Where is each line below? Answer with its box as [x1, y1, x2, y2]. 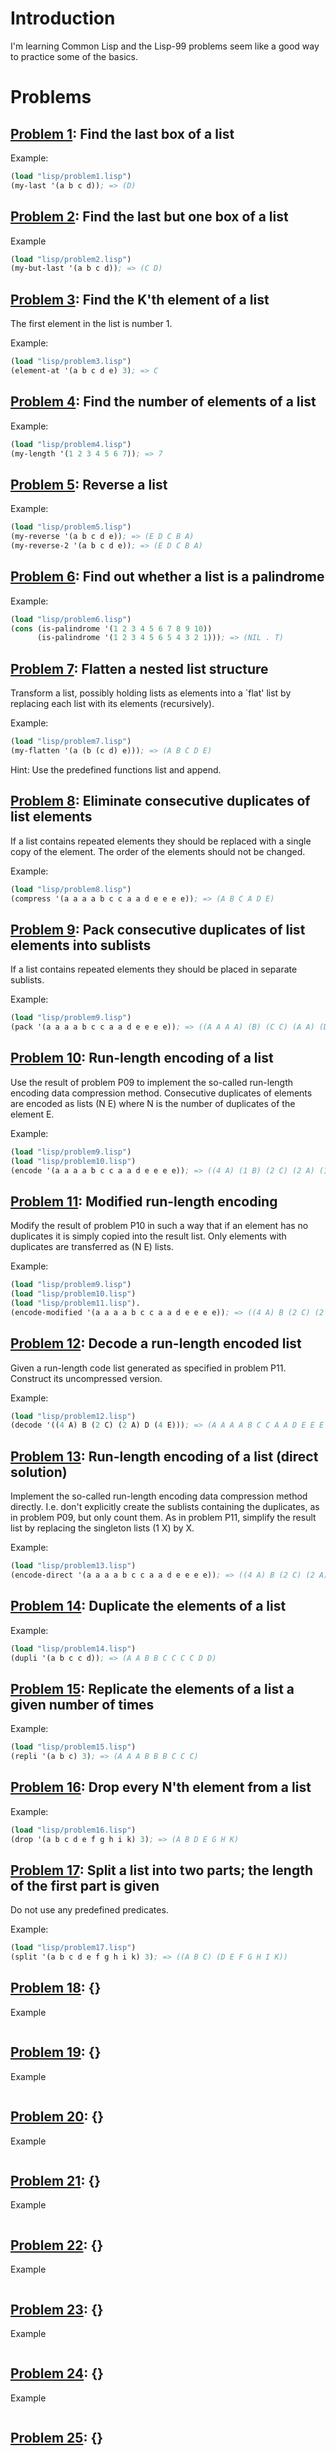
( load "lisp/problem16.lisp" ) [10, 1825, 137, 1835]
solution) [10, 1463, 68, 1481]
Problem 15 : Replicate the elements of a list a [10, 1680, 295, 1697]
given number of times [10, 1696, 155, 1713]
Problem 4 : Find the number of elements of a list [10, 393, 317, 411]
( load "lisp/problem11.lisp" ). [10, 1298, 141, 1308]
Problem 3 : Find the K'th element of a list [10, 291, 270, 308]
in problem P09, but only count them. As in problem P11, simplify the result [10, 1512, 317, 1524]
